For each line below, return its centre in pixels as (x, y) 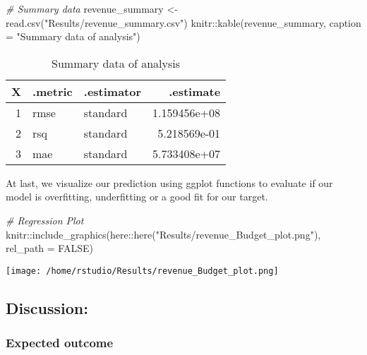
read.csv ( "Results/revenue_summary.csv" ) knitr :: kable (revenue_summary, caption (183, 22)
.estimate (195, 91)
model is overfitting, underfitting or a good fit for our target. (137, 197)
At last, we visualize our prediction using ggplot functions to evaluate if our (169, 182)
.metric (52, 91)
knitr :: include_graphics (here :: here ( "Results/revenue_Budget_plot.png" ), (163, 234)
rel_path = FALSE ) (49, 248)
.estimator (113, 91)
